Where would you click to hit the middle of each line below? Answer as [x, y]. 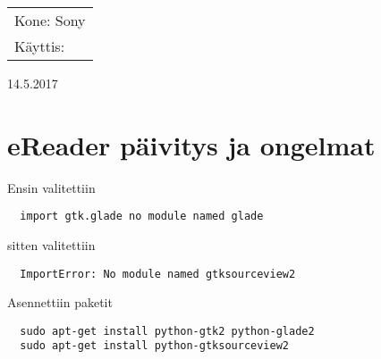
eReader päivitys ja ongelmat [191, 144]
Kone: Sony [50, 20]
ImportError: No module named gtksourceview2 [158, 274]
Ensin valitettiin [51, 187]
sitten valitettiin [51, 244]
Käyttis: [40, 46]
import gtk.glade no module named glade [142, 217]
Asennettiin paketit [60, 302]
